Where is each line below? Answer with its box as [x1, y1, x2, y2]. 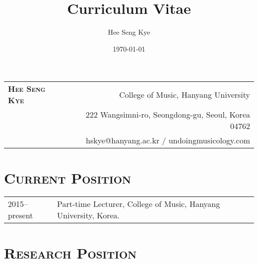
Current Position [4, 167, 131, 188]
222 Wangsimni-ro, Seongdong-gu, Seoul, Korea [85, 109, 250, 121]
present [8, 209, 33, 221]
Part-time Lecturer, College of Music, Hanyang [57, 198, 220, 210]
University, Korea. [57, 209, 120, 221]
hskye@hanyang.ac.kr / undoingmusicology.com [86, 134, 250, 146]
